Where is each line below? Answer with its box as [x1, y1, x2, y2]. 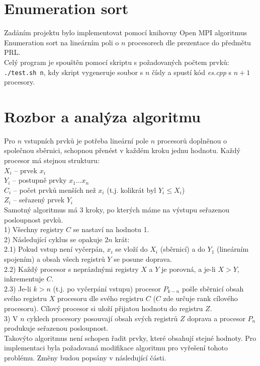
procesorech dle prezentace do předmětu [128, 37, 251, 47]
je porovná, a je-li [161, 263, 216, 274]
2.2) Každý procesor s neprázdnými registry [4, 263, 139, 274]
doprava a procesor [187, 313, 245, 323]
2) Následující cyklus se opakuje [4, 234, 103, 244]
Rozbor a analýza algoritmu [4, 106, 201, 126]
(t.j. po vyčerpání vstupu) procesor [53, 283, 161, 294]
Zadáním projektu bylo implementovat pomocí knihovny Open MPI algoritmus [4, 27, 247, 38]
